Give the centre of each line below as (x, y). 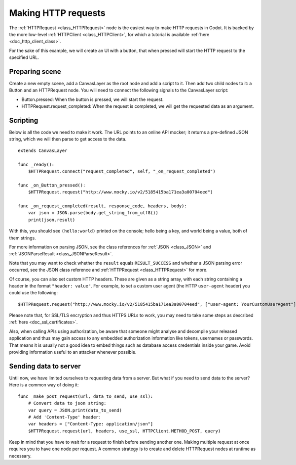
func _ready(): (36, 164)
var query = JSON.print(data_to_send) (75, 410)
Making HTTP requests (57, 13)
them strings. (23, 238)
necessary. (20, 456)
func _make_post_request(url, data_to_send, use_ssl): (86, 396)
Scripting (24, 120)
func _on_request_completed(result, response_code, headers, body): (102, 206)
